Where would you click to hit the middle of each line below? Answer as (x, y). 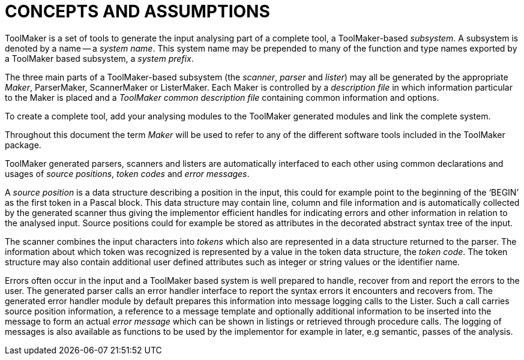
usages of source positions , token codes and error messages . (127, 173)
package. (23, 145)
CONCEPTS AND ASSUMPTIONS (137, 11)
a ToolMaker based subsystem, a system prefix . (99, 58)
